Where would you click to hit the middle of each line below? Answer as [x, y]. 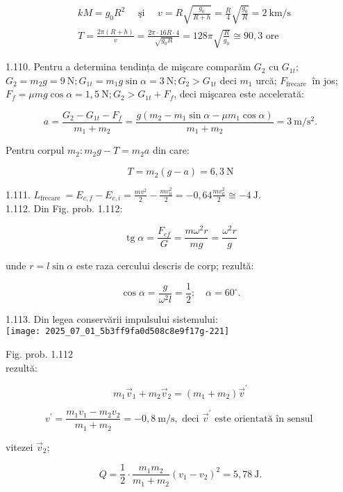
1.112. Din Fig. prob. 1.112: [64, 208]
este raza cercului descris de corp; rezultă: [165, 265]
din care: [171, 150]
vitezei [19, 446]
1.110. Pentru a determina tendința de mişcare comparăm [128, 66]
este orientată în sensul [264, 419]
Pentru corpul [35, 150]
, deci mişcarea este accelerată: [239, 94]
